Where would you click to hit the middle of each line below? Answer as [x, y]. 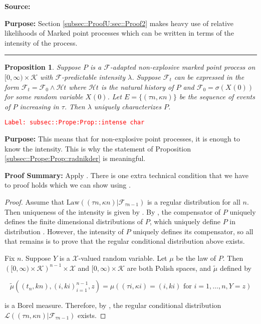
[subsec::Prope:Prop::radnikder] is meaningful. [75, 158]
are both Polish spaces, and [169, 268]
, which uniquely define [185, 221]
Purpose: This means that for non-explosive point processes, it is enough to [122, 138]
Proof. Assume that [35, 201]
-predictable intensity [93, 76]
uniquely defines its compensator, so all [193, 231]
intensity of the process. [41, 42]
